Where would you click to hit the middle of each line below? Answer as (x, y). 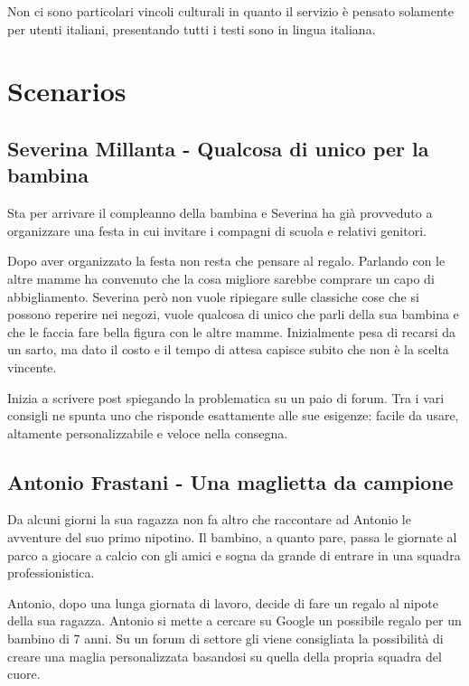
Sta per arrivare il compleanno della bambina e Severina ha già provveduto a (220, 213)
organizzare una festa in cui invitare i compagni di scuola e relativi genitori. (217, 230)
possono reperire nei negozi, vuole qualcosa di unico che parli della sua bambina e (233, 314)
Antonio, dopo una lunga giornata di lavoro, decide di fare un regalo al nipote (223, 602)
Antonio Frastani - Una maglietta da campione (230, 481)
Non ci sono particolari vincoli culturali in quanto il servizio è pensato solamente (230, 11)
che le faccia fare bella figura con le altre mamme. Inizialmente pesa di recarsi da (232, 331)
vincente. (32, 366)
